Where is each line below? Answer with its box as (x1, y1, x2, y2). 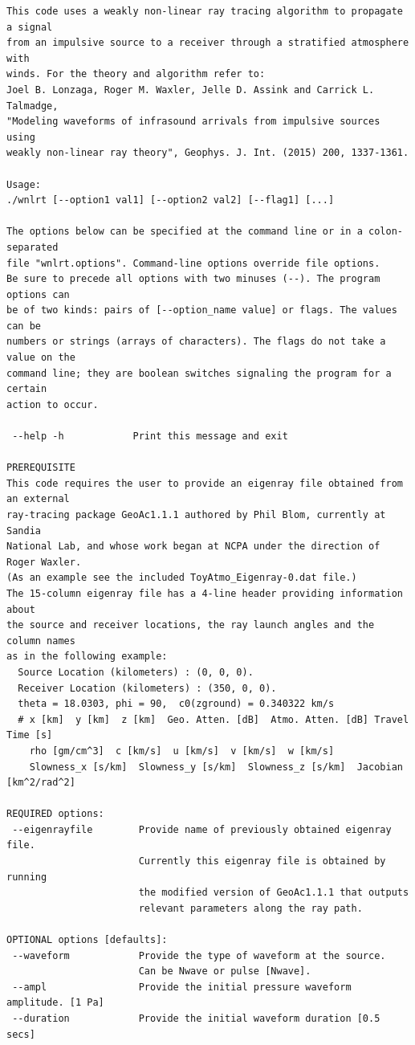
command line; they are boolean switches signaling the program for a (6, 367, 392, 379)
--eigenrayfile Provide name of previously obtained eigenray (12, 823, 392, 835)
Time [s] (6, 729, 53, 741)
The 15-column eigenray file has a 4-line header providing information (6, 587, 403, 599)
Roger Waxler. (6, 556, 82, 568)
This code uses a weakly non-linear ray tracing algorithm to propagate (6, 6, 403, 17)
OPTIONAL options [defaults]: (6, 934, 168, 946)
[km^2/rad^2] (6, 777, 75, 789)
